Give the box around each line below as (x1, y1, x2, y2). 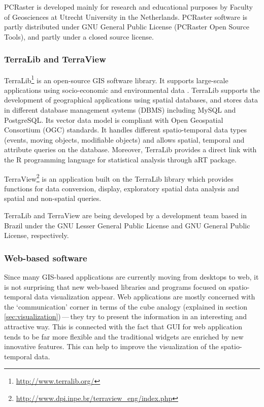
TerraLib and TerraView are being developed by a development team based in (4, 210, 247, 221)
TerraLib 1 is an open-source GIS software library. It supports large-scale (4, 73, 228, 85)
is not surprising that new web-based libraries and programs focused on (4, 281, 226, 292)
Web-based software (4, 251, 87, 264)
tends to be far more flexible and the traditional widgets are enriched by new (4, 331, 244, 342)
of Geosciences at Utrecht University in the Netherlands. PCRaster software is (4, 11, 248, 22)
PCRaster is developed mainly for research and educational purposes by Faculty (4, 2, 253, 12)
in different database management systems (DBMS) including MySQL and (4, 105, 236, 115)
